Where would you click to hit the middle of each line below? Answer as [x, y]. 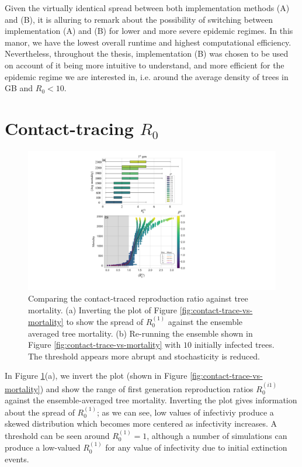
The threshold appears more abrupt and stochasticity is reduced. [144, 356]
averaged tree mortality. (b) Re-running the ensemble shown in [140, 333]
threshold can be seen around [57, 435]
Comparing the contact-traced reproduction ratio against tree [138, 298]
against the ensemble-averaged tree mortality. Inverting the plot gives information [151, 400]
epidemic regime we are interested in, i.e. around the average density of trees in [147, 76]
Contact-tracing [69, 128]
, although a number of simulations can [217, 435]
